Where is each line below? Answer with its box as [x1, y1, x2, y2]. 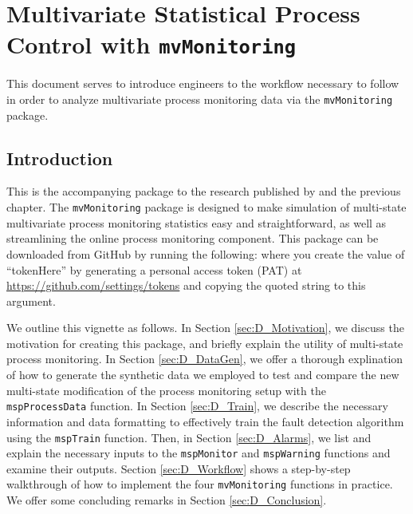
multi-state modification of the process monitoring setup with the [6, 382, 326, 398]
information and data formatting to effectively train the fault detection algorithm [6, 413, 404, 429]
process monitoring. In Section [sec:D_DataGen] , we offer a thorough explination [6, 350, 403, 367]
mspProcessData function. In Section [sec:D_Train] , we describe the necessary [6, 397, 388, 414]
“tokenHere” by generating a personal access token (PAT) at [6, 261, 302, 278]
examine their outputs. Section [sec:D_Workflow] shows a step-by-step [6, 460, 351, 476]
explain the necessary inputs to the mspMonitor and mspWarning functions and [6, 445, 391, 461]
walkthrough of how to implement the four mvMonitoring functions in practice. [6, 476, 393, 492]
